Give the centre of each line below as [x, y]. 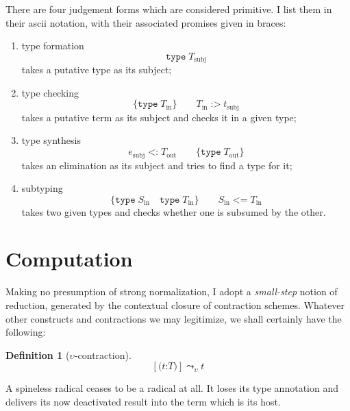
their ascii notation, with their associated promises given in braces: [146, 22]
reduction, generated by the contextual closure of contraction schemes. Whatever [175, 305]
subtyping [42, 188]
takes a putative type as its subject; [97, 70]
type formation [53, 46]
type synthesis [51, 140]
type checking [50, 92]
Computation [69, 259]
